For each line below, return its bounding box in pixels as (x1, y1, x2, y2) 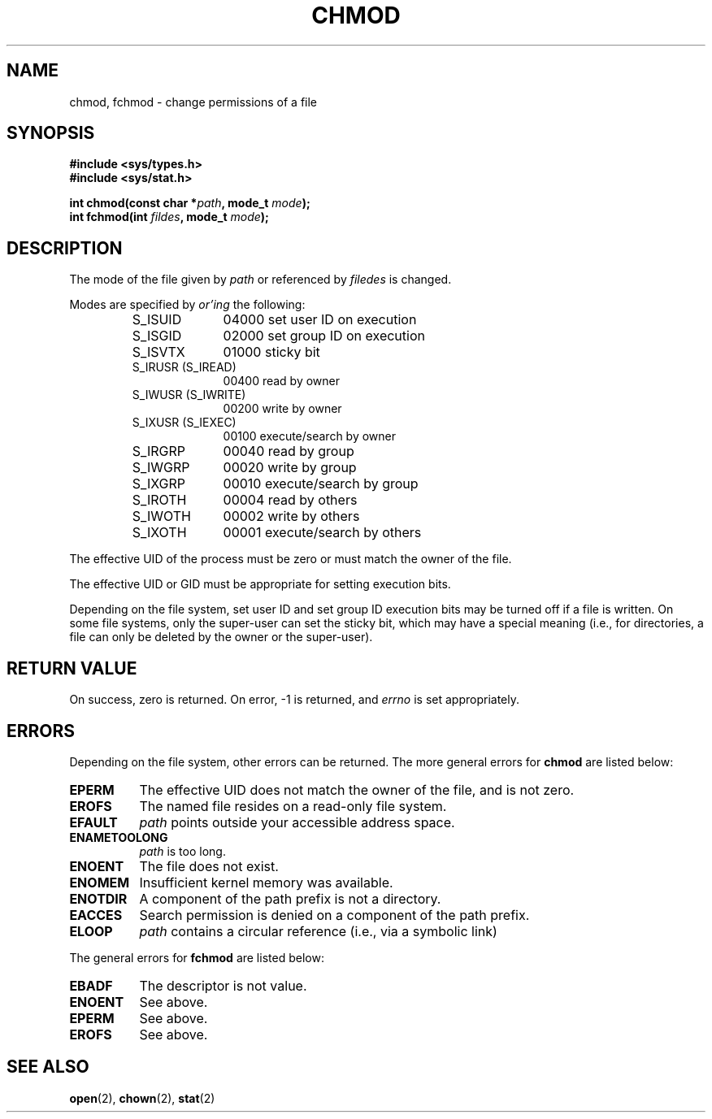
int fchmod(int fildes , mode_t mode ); (69, 210, 269, 224)
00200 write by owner (223, 401, 342, 416)
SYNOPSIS (7, 123, 95, 144)
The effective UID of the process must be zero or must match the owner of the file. (69, 552, 512, 566)
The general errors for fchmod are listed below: (69, 950, 324, 965)
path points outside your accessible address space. (139, 813, 455, 831)
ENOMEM (69, 874, 130, 891)
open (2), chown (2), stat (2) (69, 1091, 215, 1105)
